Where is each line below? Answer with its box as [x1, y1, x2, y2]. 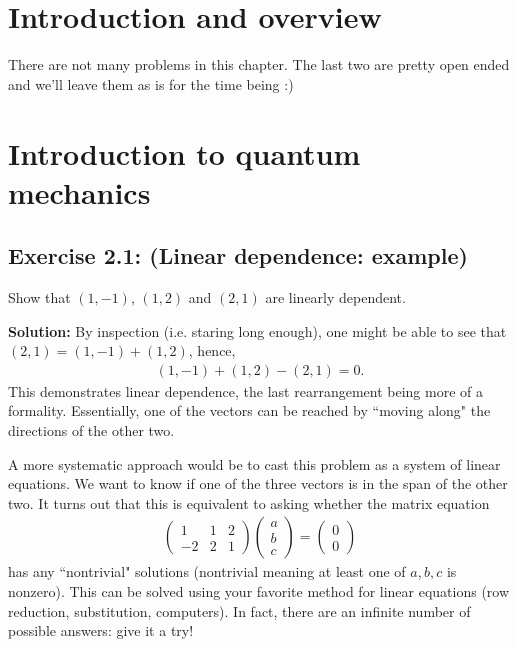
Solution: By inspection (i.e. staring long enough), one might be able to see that [8, 320, 507, 341]
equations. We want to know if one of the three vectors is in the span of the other [8, 473, 508, 494]
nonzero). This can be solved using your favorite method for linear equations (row [8, 581, 510, 602]
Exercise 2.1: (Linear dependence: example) [8, 240, 468, 271]
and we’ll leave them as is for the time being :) [8, 73, 294, 94]
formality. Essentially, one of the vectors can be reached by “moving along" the [8, 400, 491, 421]
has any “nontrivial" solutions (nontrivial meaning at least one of [8, 561, 406, 582]
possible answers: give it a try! [8, 620, 194, 641]
